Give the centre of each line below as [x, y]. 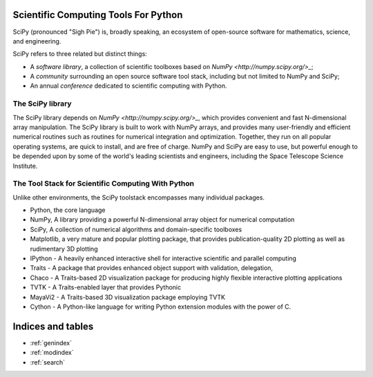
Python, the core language [68, 210]
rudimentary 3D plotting [64, 249]
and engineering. [37, 41]
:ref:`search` [48, 362]
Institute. [25, 166]
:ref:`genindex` [51, 342]
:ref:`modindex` [52, 353]
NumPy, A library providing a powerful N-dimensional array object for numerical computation [162, 220]
